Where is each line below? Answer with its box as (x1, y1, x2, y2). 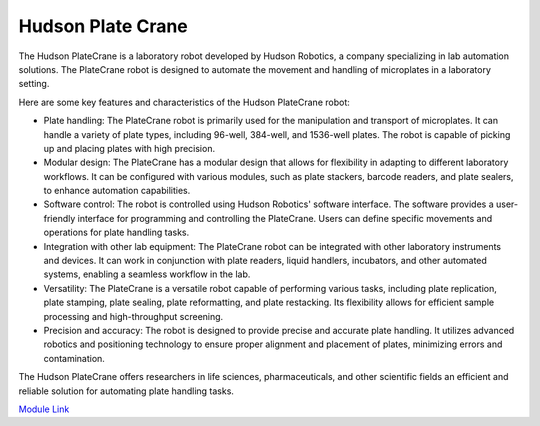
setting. (18, 78, 50, 90)
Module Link (18, 403, 70, 415)
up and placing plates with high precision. (43, 142, 215, 154)
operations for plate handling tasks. (43, 226, 190, 239)
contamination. (43, 352, 105, 364)
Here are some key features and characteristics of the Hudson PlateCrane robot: (18, 96, 350, 108)
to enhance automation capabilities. (43, 185, 191, 197)
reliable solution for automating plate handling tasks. (18, 385, 235, 397)
